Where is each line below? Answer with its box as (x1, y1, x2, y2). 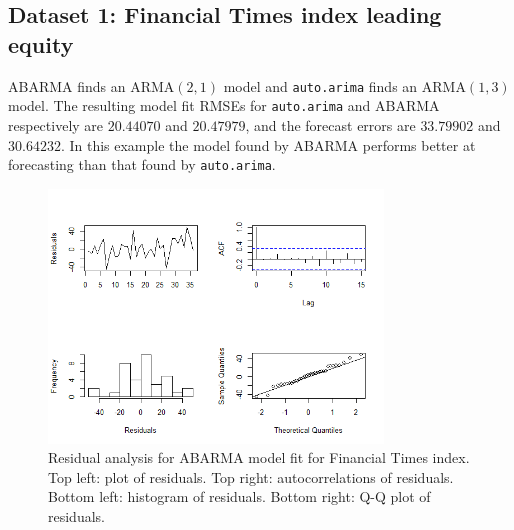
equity (8, 28, 74, 59)
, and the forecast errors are (245, 114, 416, 135)
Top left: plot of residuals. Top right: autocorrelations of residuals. (48, 466, 454, 487)
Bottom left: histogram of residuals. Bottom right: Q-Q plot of (48, 486, 431, 507)
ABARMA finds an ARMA (8, 75, 175, 96)
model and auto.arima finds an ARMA (223, 75, 466, 96)
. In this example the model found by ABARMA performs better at (60, 134, 476, 155)
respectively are (8, 114, 104, 135)
